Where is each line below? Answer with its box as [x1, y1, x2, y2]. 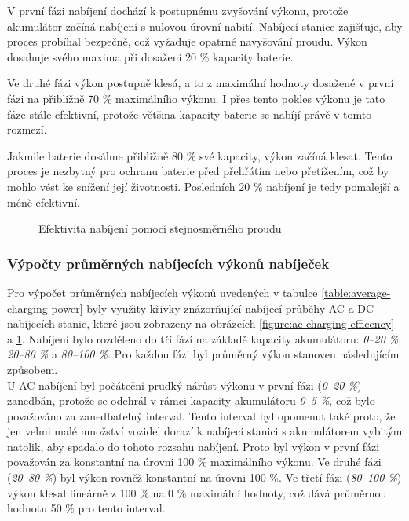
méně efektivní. [7, 193, 80, 210]
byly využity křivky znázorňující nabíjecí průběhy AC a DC [86, 299, 374, 316]
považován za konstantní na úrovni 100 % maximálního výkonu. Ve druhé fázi [7, 453, 382, 470]
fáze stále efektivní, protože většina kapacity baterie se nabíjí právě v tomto [7, 105, 372, 122]
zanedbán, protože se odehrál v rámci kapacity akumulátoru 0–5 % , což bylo [7, 392, 375, 409]
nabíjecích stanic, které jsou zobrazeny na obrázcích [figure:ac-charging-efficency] [7, 315, 395, 332]
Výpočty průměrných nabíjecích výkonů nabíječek [7, 253, 330, 273]
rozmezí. [7, 121, 47, 138]
